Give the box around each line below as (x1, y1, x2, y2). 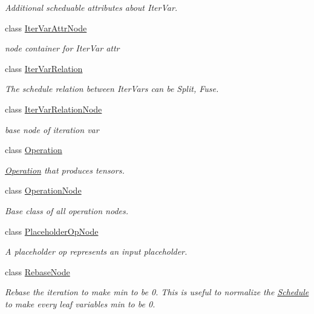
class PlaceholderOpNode (5, 224, 99, 237)
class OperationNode (5, 184, 82, 197)
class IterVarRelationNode (5, 102, 102, 115)
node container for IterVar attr (5, 42, 120, 54)
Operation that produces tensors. (5, 163, 125, 176)
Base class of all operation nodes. (5, 204, 128, 217)
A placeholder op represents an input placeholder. (5, 245, 188, 258)
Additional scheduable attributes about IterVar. (5, 1, 178, 13)
